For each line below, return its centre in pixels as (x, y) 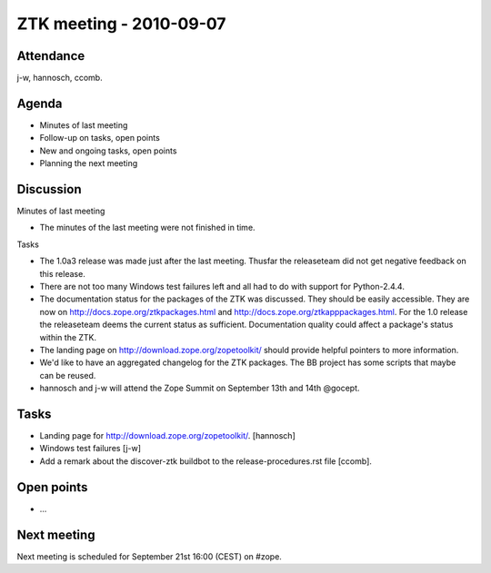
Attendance (51, 56)
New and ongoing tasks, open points (108, 151)
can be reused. (68, 375)
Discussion (49, 189)
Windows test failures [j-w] (90, 449)
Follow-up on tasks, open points (100, 138)
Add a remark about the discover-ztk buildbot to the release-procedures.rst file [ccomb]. (206, 461)
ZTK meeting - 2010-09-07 (121, 24)
